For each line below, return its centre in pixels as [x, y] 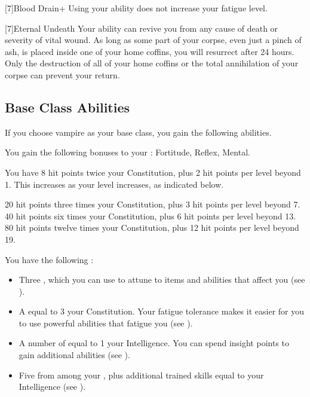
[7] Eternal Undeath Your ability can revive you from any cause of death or [142, 28]
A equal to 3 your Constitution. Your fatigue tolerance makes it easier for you [161, 311]
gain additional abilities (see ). [74, 355]
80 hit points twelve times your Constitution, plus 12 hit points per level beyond [152, 227]
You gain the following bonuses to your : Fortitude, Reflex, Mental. [128, 152]
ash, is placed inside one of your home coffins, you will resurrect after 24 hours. [150, 51]
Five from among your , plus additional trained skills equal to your [141, 375]
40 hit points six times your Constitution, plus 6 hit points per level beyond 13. [151, 216]
